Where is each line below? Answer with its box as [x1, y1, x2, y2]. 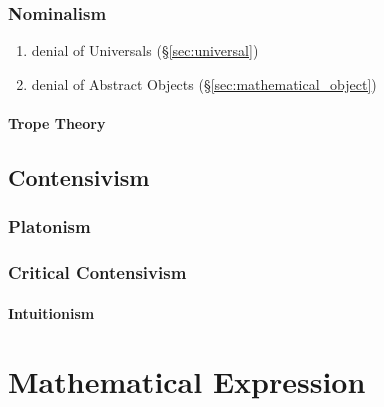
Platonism [8, 214, 91, 239]
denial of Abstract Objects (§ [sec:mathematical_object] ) [31, 73, 377, 94]
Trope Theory [8, 113, 106, 133]
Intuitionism [8, 302, 95, 323]
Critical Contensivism [8, 260, 187, 285]
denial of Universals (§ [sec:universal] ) [31, 40, 259, 61]
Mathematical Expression [8, 361, 366, 402]
